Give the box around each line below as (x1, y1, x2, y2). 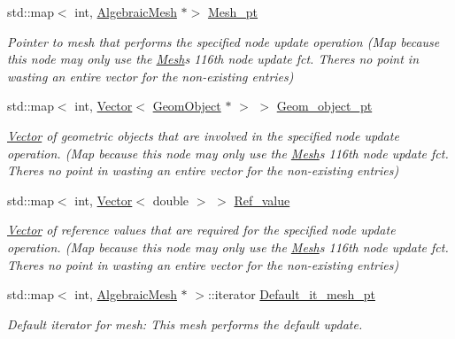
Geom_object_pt (276, 96, 373, 115)
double (152, 190, 189, 209)
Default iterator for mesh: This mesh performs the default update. (7, 314, 363, 333)
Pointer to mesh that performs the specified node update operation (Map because (7, 32, 440, 50)
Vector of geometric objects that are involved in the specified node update (7, 126, 399, 144)
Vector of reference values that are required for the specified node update (7, 220, 396, 239)
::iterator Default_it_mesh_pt (207, 285, 375, 304)
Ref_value (234, 190, 290, 209)
